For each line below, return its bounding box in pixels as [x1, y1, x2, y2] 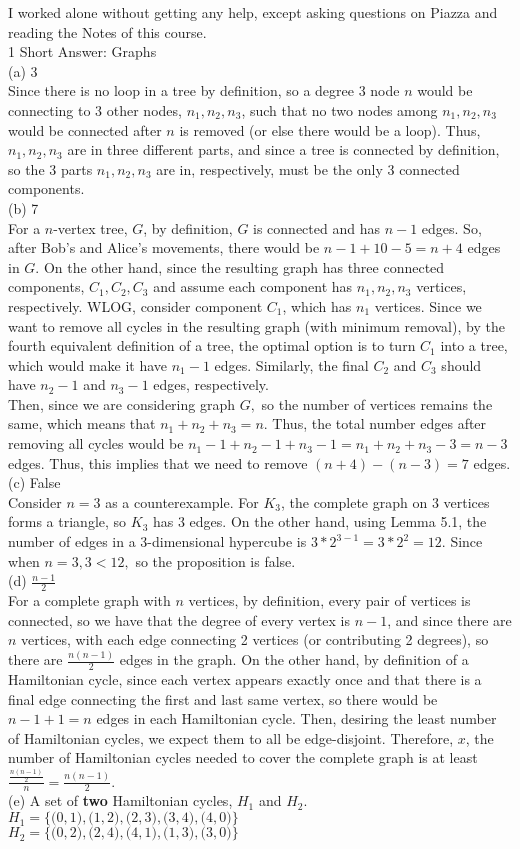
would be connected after [8, 119, 162, 140]
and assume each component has [153, 276, 353, 297]
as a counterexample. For [105, 491, 259, 512]
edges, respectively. [153, 374, 269, 395]
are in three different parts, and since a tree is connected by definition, [67, 139, 500, 160]
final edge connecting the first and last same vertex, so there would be [8, 688, 438, 709]
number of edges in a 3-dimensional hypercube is [8, 531, 307, 552]
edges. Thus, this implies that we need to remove [8, 452, 308, 473]
